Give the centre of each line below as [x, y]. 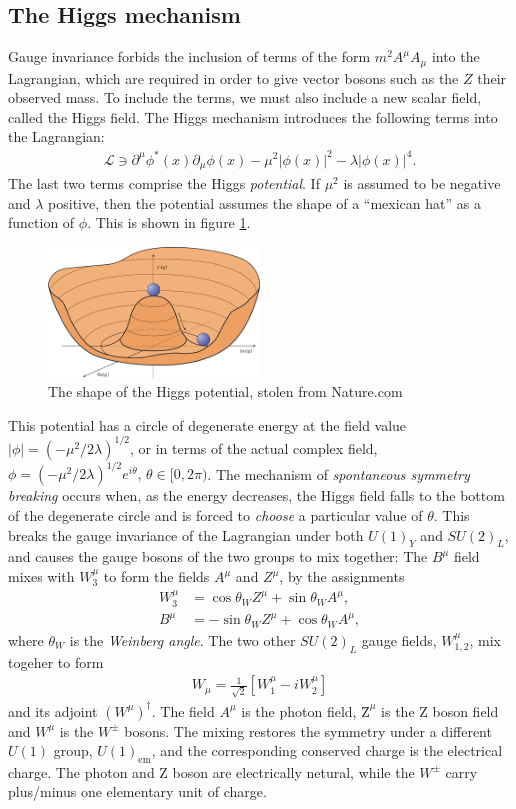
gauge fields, [399, 639]
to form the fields [156, 576]
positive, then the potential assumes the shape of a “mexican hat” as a [264, 202]
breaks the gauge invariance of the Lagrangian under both [186, 534]
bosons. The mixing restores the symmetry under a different [308, 730]
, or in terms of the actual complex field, [253, 447]
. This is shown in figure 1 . [169, 222]
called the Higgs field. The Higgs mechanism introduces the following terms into [253, 116]
